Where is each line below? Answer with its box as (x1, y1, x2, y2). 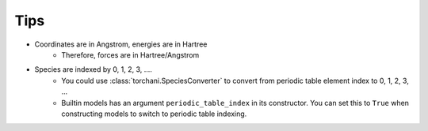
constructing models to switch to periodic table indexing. (61, 109, 247, 118)
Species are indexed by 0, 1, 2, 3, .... (34, 65, 152, 74)
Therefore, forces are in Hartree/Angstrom (61, 50, 200, 59)
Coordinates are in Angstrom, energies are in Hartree (34, 39, 208, 49)
